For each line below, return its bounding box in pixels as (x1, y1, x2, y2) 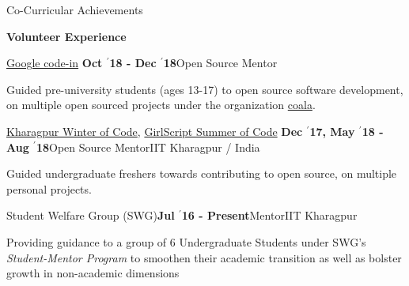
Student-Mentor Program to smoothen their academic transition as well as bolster (6, 249, 402, 265)
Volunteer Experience (6, 28, 127, 44)
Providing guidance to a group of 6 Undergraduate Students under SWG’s (6, 233, 366, 250)
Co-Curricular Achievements (6, 2, 143, 17)
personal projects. (6, 180, 92, 197)
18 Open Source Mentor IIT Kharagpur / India (36, 138, 260, 155)
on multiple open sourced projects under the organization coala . (6, 96, 316, 113)
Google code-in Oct (6, 55, 103, 71)
